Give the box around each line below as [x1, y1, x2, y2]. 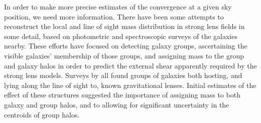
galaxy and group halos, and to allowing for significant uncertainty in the [4, 99, 229, 109]
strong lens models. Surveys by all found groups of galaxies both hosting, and [4, 70, 242, 80]
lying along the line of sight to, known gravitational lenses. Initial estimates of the [4, 79, 256, 90]
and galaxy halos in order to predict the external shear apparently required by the [4, 60, 257, 70]
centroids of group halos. [4, 109, 80, 119]
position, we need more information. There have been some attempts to [4, 11, 224, 21]
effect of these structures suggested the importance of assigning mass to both [4, 89, 240, 100]
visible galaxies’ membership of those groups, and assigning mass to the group [4, 50, 244, 60]
